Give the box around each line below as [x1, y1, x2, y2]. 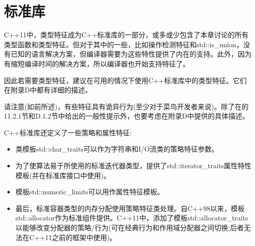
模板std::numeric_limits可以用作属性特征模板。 [15, 186, 164, 197]
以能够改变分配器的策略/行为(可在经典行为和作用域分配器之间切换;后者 [15, 222, 244, 233]
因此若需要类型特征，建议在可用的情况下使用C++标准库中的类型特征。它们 [4, 75, 247, 85]
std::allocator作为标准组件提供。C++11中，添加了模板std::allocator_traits [15, 213, 248, 223]
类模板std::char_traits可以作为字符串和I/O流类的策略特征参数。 [15, 144, 219, 154]
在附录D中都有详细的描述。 [4, 85, 92, 95]
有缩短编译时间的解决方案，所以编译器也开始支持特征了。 [4, 58, 190, 68]
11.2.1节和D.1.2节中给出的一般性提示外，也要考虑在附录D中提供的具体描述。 [4, 111, 249, 121]
